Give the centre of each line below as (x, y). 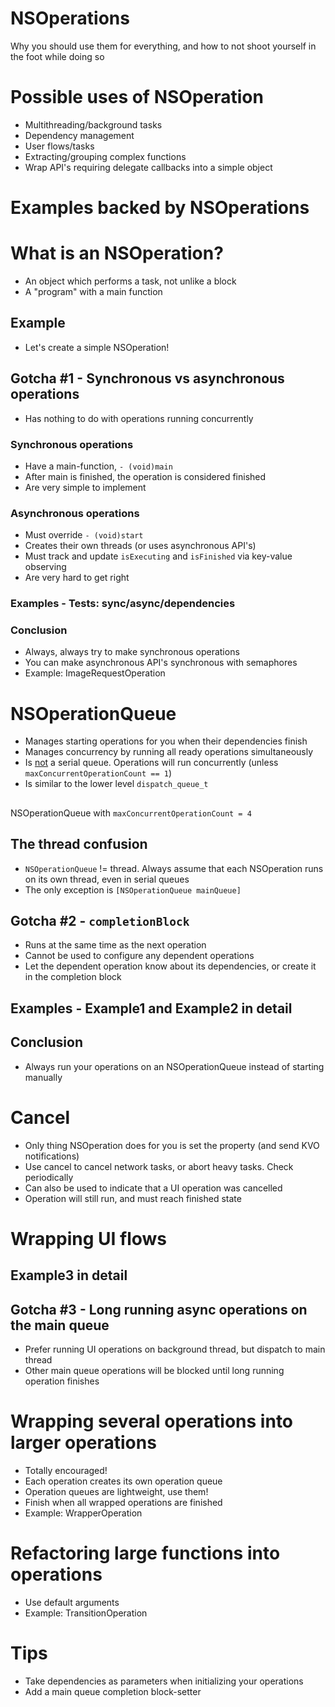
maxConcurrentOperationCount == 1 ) (98, 773)
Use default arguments (72, 1602)
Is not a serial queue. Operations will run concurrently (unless (151, 763)
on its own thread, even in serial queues (107, 879)
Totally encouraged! (66, 1470)
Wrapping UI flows (89, 1238)
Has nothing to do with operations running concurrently (139, 418)
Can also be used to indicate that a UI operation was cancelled (153, 1188)
